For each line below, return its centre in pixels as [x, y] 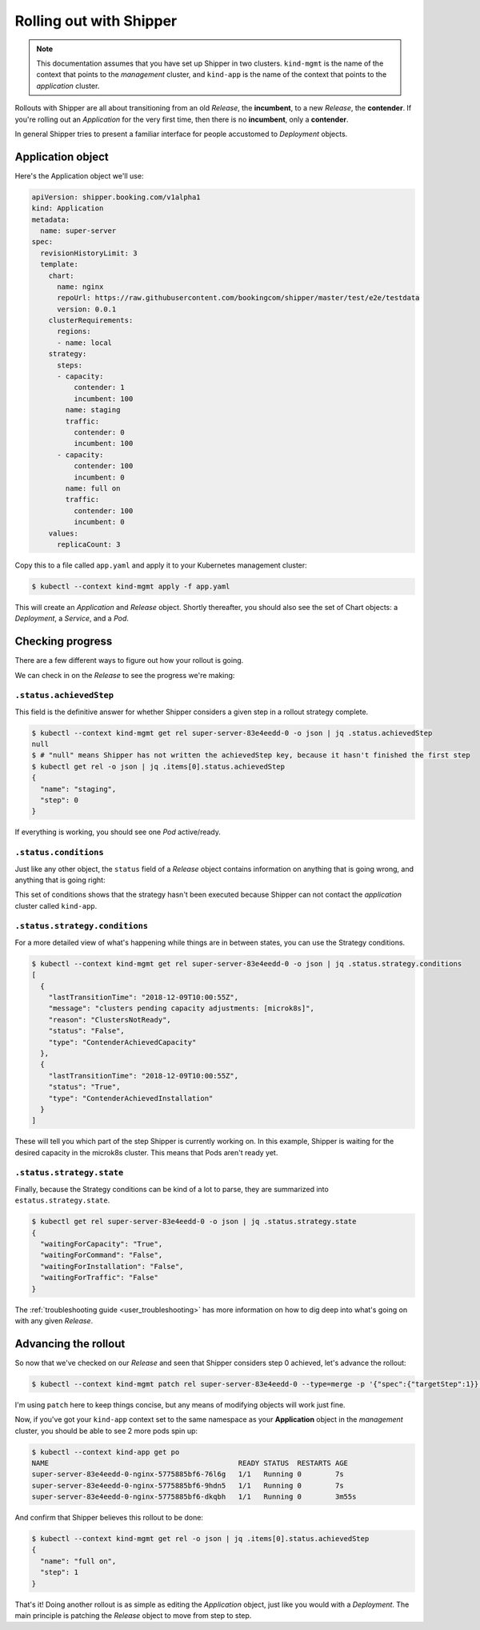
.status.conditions [59, 853]
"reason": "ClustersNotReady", [110, 1020]
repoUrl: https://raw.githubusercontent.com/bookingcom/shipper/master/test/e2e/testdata [238, 298]
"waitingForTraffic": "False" [100, 1278]
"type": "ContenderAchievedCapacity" [122, 1042]
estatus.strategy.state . [62, 1200]
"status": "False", [87, 1031]
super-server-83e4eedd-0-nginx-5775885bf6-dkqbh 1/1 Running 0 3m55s [194, 1497]
